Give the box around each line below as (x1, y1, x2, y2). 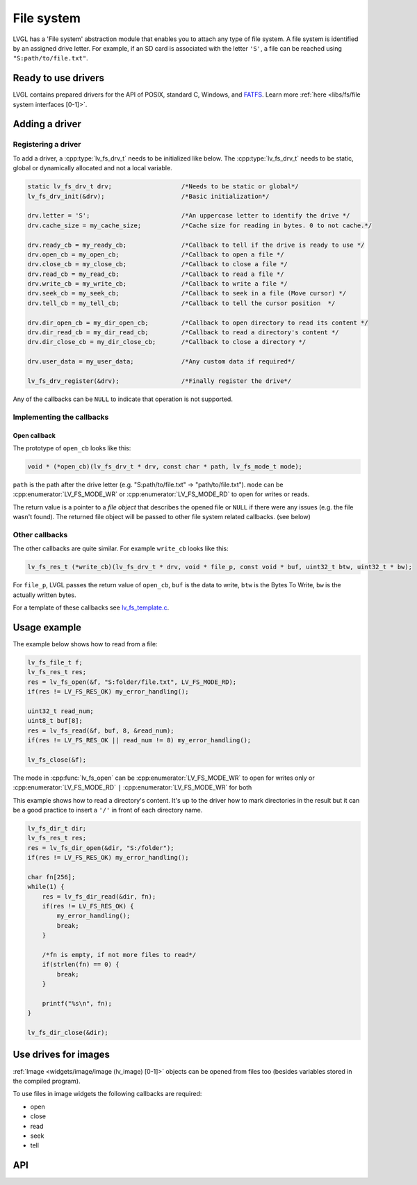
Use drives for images (13, 1049, 111, 1061)
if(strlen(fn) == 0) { (42, 961, 120, 969)
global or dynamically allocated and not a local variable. (13, 164, 173, 172)
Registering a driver (13, 140, 81, 149)
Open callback (13, 431, 56, 439)
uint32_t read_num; (27, 707, 94, 715)
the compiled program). (13, 1077, 81, 1085)
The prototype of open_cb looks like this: (13, 443, 131, 452)
